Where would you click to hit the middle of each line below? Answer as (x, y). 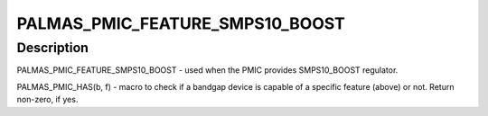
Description (53, 48)
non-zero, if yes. (47, 100)
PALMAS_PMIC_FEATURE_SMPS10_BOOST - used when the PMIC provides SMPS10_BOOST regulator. (207, 70)
